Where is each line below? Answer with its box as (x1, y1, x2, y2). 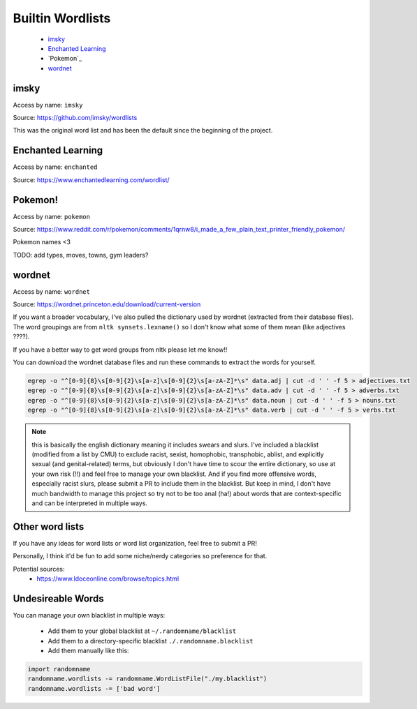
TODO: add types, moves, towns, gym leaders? (13, 251, 149, 259)
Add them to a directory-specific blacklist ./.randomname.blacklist (47, 636, 254, 645)
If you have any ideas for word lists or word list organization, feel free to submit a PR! (13, 539, 258, 547)
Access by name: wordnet (13, 287, 91, 296)
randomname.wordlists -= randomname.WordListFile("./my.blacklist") (27, 675, 268, 683)
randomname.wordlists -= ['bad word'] (27, 685, 161, 692)
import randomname (27, 665, 91, 673)
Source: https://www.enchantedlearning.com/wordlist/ (13, 175, 170, 184)
